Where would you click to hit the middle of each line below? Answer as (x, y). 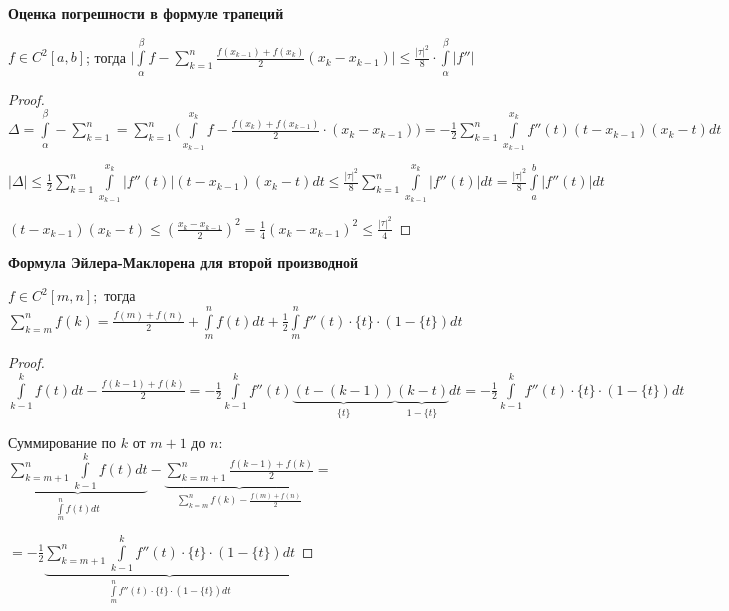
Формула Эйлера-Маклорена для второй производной (183, 261)
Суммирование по (62, 442)
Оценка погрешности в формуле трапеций (146, 13)
